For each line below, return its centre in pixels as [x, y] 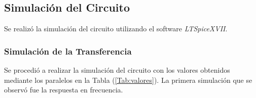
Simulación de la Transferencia [68, 51]
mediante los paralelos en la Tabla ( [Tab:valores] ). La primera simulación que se [128, 80]
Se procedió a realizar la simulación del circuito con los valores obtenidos [117, 70]
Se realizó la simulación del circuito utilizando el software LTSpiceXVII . [116, 29]
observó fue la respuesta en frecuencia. [64, 90]
